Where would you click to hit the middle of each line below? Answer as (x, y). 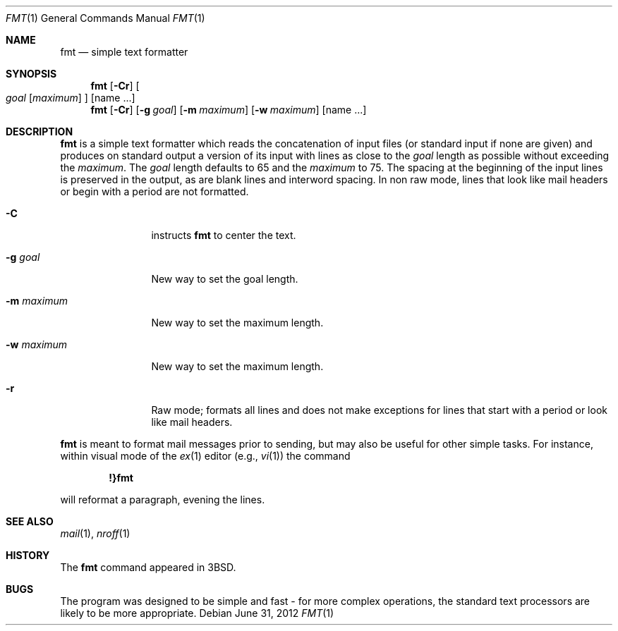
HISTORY (28, 555)
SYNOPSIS (31, 74)
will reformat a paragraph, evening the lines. (163, 500)
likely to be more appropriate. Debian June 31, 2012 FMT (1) (197, 613)
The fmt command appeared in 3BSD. (148, 567)
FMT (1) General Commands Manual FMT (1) (105, 18)
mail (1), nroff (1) (95, 533)
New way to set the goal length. (225, 279)
